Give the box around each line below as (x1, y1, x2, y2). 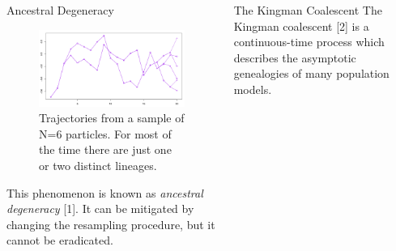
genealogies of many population (233, 65, 390, 82)
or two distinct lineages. (39, 157, 157, 174)
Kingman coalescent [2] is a (233, 17, 369, 34)
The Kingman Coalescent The (233, 2, 382, 18)
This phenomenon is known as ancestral (6, 184, 203, 201)
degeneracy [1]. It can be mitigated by (6, 200, 194, 217)
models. (233, 80, 272, 97)
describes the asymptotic (233, 49, 356, 66)
